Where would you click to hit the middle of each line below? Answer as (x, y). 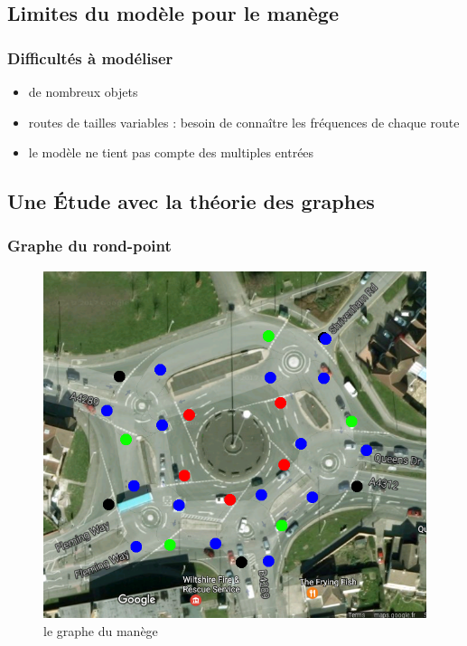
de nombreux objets (83, 91)
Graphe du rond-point (89, 246)
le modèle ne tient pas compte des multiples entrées (171, 152)
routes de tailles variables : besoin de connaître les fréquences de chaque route (244, 122)
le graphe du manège (101, 630)
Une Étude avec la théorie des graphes (191, 201)
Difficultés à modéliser (90, 57)
